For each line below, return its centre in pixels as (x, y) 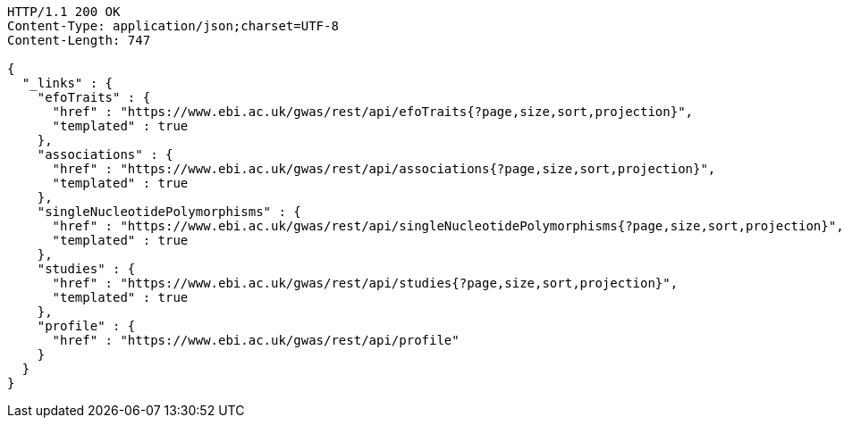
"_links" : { (68, 83)
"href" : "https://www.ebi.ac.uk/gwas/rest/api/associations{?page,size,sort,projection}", (384, 169)
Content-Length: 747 (79, 40)
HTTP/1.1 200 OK (64, 12)
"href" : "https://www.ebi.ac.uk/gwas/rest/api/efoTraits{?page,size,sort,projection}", (373, 112)
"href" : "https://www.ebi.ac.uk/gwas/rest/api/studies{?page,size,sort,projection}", (365, 283)
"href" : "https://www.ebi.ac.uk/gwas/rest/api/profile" (256, 340)
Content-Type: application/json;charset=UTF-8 (173, 26)
